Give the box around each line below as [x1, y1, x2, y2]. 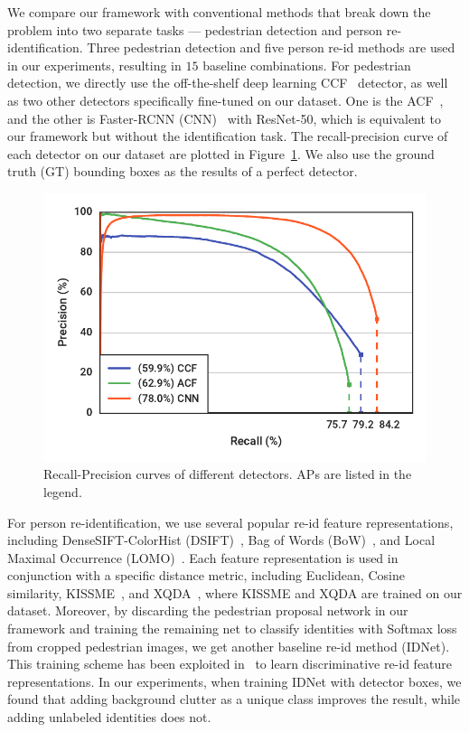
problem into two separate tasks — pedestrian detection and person [7, 20, 383, 39]
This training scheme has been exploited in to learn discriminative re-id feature [7, 654, 453, 673]
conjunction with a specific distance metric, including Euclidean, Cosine [7, 566, 405, 585]
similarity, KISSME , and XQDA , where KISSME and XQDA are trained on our [7, 583, 463, 602]
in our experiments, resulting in [7, 55, 182, 74]
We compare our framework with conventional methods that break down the [7, 3, 431, 21]
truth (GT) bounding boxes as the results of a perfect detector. [7, 162, 358, 181]
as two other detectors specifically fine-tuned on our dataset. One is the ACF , [7, 90, 444, 109]
